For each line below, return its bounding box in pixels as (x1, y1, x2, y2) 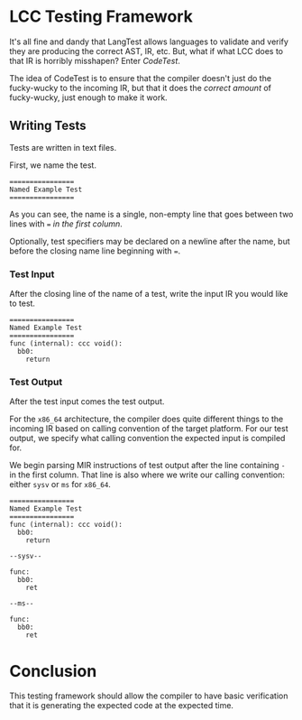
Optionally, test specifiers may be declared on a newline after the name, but (9, 235, 290, 246)
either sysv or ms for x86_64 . (9, 479, 111, 490)
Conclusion (9, 660, 97, 681)
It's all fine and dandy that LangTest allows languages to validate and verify (9, 36, 288, 47)
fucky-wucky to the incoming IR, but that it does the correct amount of (9, 82, 272, 93)
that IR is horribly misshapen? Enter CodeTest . (9, 55, 180, 66)
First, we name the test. (9, 160, 97, 171)
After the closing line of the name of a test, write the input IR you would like (9, 289, 288, 300)
